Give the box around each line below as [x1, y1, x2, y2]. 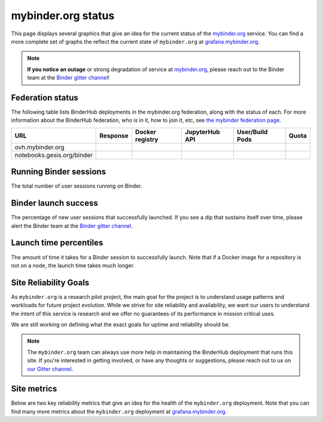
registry [135, 135, 159, 143]
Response [99, 132, 129, 140]
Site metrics [11, 384, 57, 394]
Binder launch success [11, 198, 98, 209]
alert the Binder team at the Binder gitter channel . [11, 222, 133, 230]
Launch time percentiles [11, 238, 103, 248]
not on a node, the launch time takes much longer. [11, 262, 135, 269]
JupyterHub [185, 127, 221, 136]
